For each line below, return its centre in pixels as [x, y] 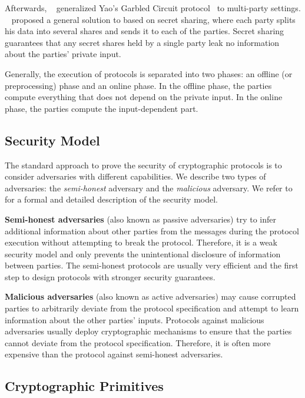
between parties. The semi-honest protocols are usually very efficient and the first [152, 265]
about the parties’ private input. [63, 54]
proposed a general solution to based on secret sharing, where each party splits [153, 19]
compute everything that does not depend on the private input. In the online [144, 97]
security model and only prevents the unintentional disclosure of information [143, 253]
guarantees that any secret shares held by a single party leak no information [142, 42]
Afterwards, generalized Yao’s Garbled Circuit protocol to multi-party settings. [153, 8]
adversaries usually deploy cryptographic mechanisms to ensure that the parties [148, 331]
